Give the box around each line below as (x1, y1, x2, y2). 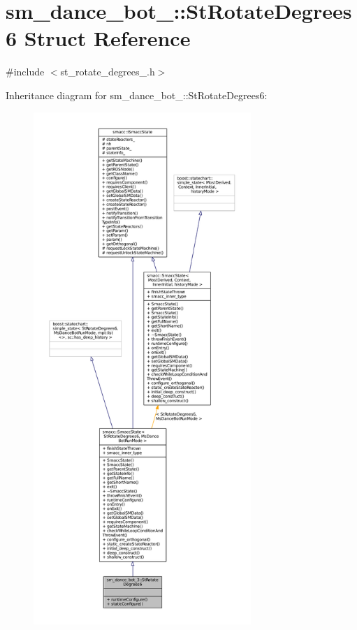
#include (6, 64, 45, 79)
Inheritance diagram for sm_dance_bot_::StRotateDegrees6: (6, 87, 268, 102)
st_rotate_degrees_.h (60, 64, 155, 79)
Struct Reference (24, 24, 191, 52)
